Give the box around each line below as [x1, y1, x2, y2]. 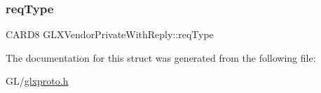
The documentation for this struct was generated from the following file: [6, 50, 316, 65]
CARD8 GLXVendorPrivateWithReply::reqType [6, 27, 214, 42]
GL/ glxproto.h [6, 74, 69, 88]
